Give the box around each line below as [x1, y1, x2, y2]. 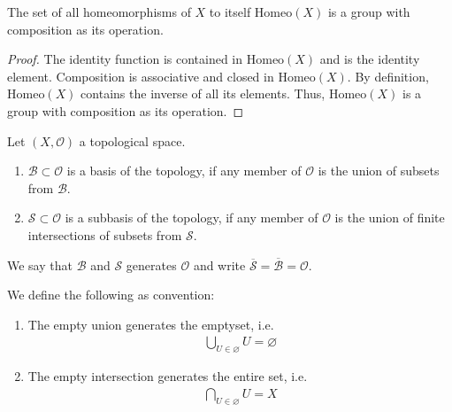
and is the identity [319, 50, 420, 68]
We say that [7, 255, 73, 274]
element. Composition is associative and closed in [7, 66, 274, 85]
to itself [209, 3, 251, 20]
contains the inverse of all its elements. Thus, [80, 84, 326, 103]
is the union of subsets [318, 161, 440, 180]
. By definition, [347, 66, 429, 85]
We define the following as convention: [7, 285, 215, 304]
